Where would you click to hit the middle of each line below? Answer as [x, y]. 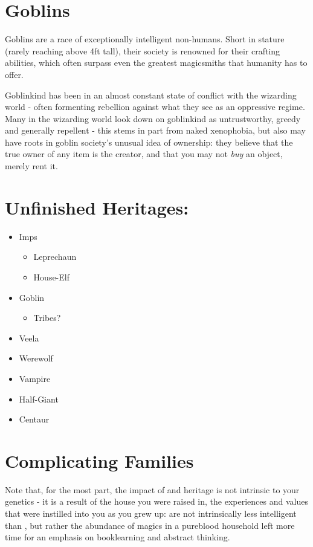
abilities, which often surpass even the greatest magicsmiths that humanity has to [156, 63]
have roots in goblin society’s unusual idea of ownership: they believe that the [149, 142]
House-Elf [51, 277]
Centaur [34, 419]
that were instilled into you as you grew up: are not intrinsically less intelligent [151, 513]
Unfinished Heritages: [97, 207]
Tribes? [47, 318]
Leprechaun [55, 257]
